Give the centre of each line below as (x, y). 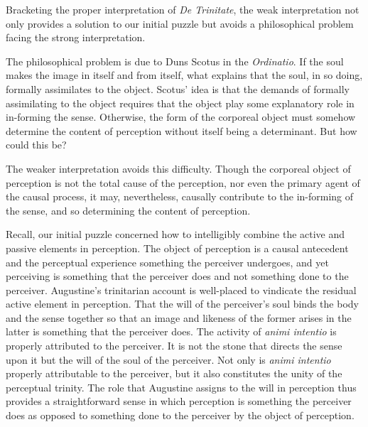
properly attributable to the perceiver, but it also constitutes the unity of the (174, 373)
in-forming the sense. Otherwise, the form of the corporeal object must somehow (181, 117)
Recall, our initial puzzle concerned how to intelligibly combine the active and (175, 234)
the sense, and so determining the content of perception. (128, 210)
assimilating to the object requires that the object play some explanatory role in (180, 103)
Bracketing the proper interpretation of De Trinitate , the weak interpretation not (183, 9)
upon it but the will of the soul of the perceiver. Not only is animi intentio (168, 359)
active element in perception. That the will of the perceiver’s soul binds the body (182, 304)
